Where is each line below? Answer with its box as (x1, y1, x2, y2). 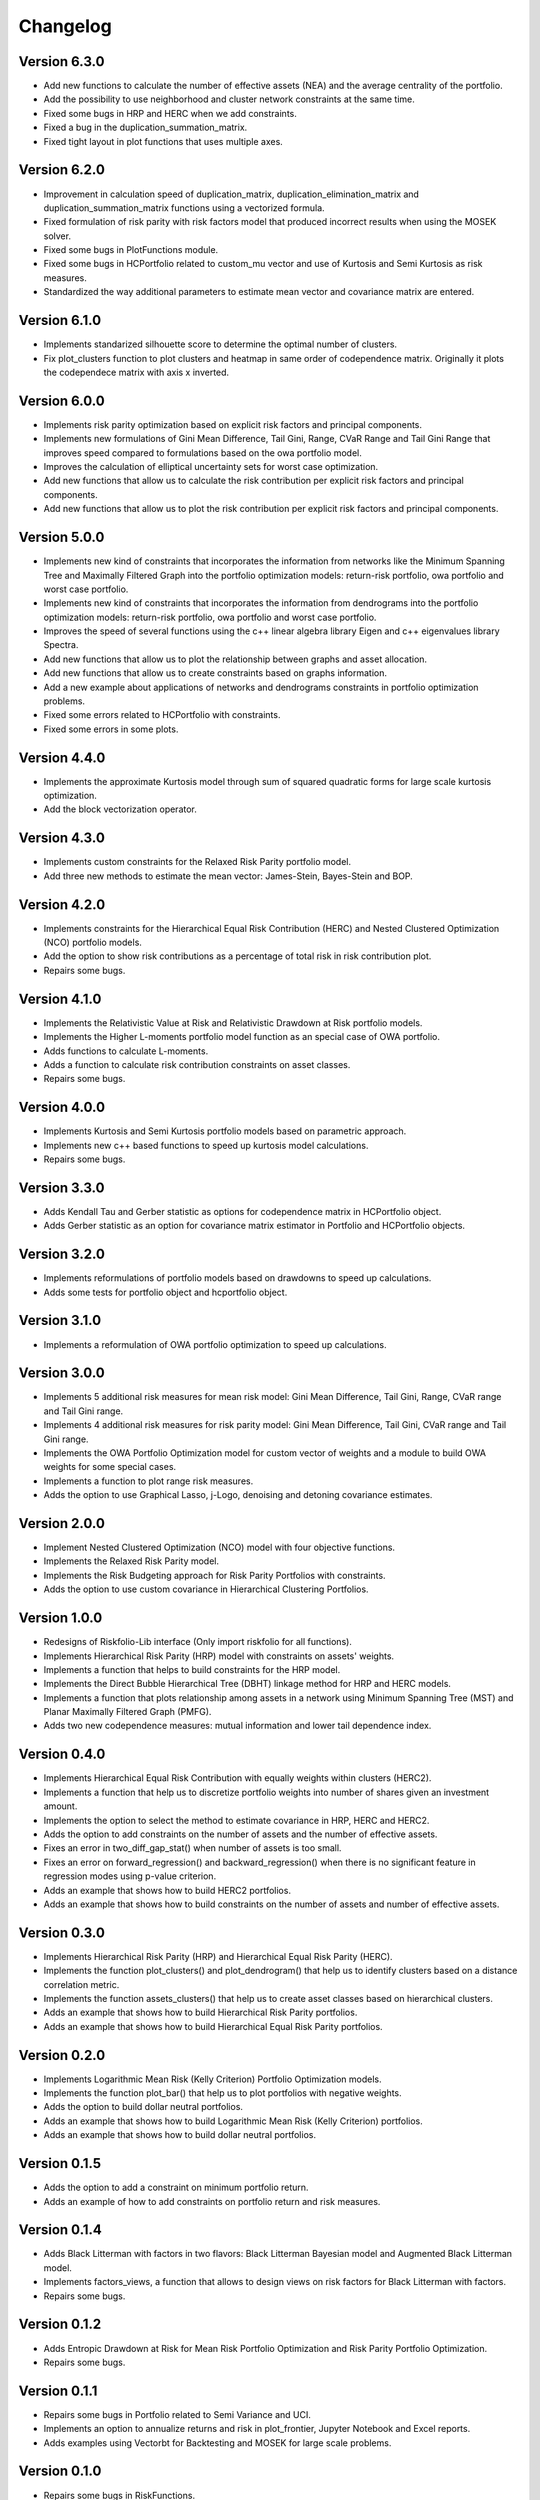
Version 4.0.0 (18, 1099, 105, 1116)
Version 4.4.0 (18, 749, 106, 766)
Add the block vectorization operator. (43, 803, 197, 815)
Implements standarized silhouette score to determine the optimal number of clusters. (43, 338, 398, 350)
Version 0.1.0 (18, 2463, 102, 2480)
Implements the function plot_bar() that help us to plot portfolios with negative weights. (43, 2087, 402, 2099)
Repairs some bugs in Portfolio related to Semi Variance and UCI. (43, 2408, 312, 2420)
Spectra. (43, 639, 79, 651)
